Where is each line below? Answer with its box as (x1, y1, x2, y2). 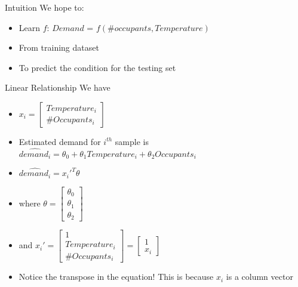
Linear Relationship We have (5, 81, 110, 94)
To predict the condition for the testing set (19, 61, 176, 73)
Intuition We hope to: (5, 1, 84, 13)
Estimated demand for (19, 135, 101, 147)
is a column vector (226, 270, 293, 283)
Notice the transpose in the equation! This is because (19, 270, 214, 283)
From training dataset (19, 41, 99, 54)
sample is (115, 135, 149, 147)
